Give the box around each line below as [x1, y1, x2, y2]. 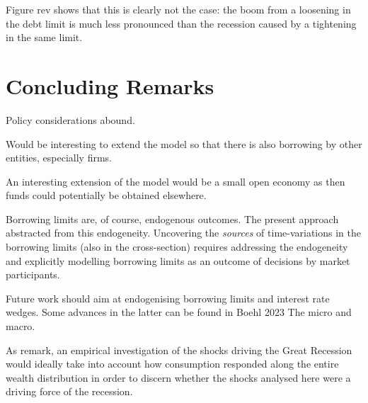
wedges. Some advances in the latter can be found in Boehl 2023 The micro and [6, 305, 352, 319]
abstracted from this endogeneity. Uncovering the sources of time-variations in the [6, 225, 361, 240]
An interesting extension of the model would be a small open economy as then [6, 174, 345, 188]
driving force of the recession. [6, 384, 133, 399]
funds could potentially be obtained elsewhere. [6, 188, 207, 203]
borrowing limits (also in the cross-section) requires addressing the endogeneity [6, 239, 348, 254]
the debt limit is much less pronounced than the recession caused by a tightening [6, 16, 357, 30]
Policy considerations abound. [6, 112, 135, 127]
